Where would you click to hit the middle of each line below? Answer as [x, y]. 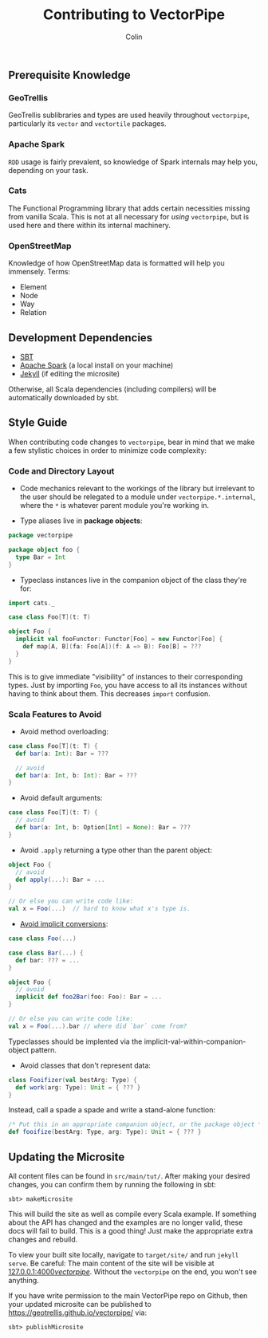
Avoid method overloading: [64, 731]
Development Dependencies [81, 338]
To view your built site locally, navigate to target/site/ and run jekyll [124, 1255]
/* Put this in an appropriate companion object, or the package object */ [137, 1125]
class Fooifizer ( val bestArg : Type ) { [73, 1080]
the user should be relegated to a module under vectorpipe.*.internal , [138, 497]
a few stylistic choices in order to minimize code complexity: [108, 450]
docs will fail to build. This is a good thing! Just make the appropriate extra [131, 1231]
